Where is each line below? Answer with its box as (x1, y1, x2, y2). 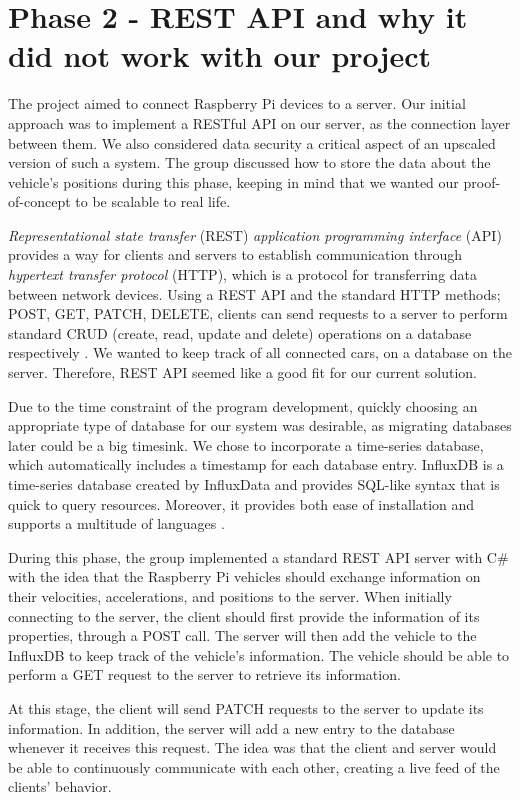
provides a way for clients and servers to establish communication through (8, 244, 463, 265)
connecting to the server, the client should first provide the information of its (8, 605, 480, 626)
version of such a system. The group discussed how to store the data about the (8, 152, 491, 173)
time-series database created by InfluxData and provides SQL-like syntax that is (8, 474, 500, 494)
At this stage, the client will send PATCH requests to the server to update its (8, 697, 484, 718)
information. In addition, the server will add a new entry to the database (8, 717, 455, 738)
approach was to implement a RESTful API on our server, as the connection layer (8, 112, 511, 133)
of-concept (8, 191, 71, 212)
